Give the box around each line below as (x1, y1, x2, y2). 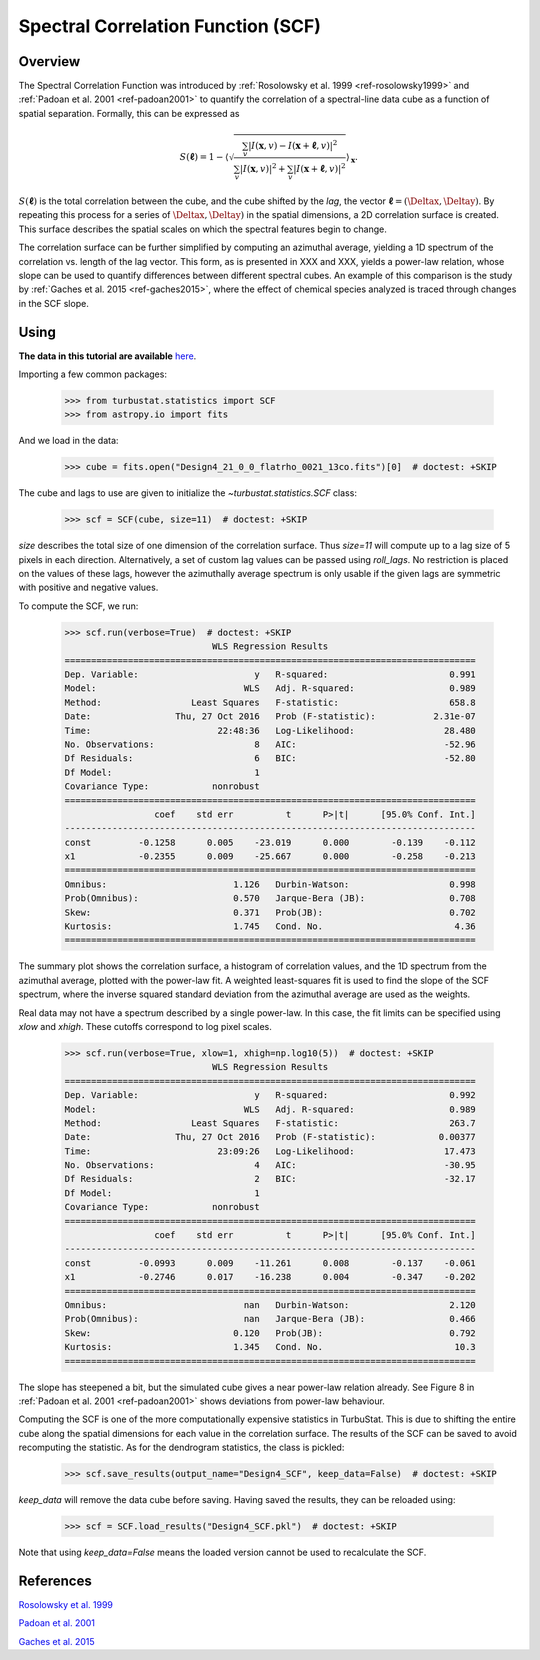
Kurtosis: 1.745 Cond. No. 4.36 (64, 921, 477, 932)
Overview (18, 53, 81, 70)
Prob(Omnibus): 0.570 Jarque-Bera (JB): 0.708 (64, 893, 477, 904)
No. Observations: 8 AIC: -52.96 (64, 738, 477, 750)
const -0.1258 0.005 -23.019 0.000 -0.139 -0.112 (64, 836, 477, 848)
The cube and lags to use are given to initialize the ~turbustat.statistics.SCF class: (18, 487, 357, 499)
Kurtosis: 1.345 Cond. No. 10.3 (64, 1341, 477, 1353)
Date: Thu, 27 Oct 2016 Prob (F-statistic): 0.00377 (64, 1131, 477, 1143)
